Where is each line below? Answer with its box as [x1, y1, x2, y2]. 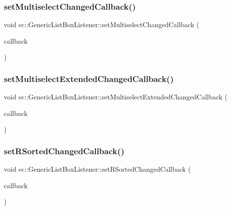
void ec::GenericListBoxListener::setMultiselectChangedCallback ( [4, 19, 200, 30]
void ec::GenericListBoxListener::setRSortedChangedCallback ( [4, 164, 191, 174]
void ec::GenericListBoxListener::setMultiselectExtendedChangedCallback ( [4, 92, 228, 102]
